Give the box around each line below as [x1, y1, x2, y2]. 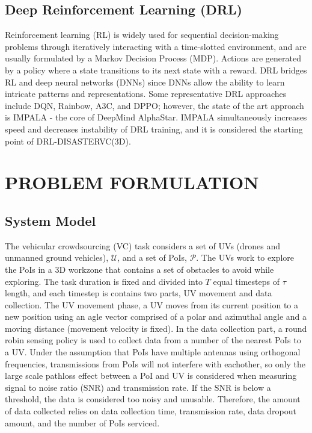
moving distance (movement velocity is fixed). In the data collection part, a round [5, 322, 307, 334]
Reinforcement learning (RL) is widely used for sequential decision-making [5, 28, 279, 41]
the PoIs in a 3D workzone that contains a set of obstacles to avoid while [5, 263, 274, 275]
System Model [5, 211, 96, 229]
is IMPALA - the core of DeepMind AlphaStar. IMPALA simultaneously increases [5, 111, 307, 123]
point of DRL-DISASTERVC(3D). [5, 134, 131, 147]
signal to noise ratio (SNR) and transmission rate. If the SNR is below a [5, 381, 271, 393]
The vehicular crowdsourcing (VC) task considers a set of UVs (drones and [5, 239, 281, 252]
